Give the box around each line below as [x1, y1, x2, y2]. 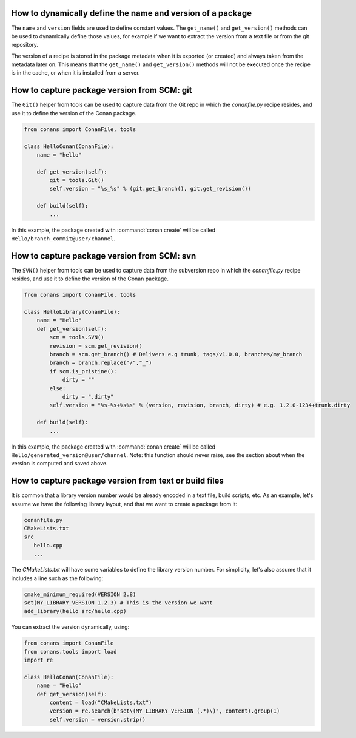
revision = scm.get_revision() [49, 342, 143, 349]
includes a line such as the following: [11, 574, 104, 582]
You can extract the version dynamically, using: [11, 623, 130, 631]
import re [24, 657, 53, 664]
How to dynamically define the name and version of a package [11, 8, 252, 18]
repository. [11, 41, 39, 49]
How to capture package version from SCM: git [11, 85, 192, 95]
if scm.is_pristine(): [49, 368, 118, 374]
